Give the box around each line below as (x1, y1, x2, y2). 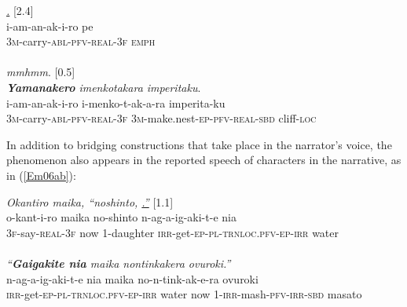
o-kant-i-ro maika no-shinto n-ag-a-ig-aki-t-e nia (6, 209, 236, 225)
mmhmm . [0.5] (6, 64, 75, 80)
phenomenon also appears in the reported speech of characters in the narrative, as (6, 152, 401, 168)
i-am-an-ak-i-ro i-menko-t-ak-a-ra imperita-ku (6, 94, 225, 111)
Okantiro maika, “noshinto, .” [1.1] (6, 193, 174, 210)
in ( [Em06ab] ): (6, 166, 76, 183)
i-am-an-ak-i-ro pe (6, 17, 93, 34)
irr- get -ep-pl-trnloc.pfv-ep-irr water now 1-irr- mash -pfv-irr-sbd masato (6, 286, 362, 302)
